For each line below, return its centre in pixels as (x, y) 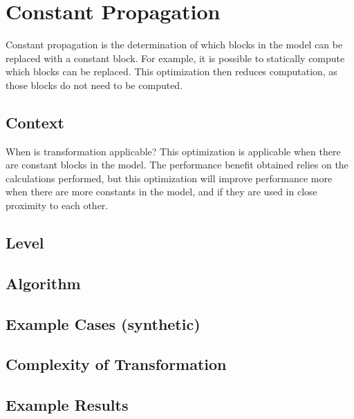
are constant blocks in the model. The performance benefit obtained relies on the (177, 165)
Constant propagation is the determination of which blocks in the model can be (174, 45)
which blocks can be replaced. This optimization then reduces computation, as (171, 71)
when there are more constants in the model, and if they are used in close (161, 192)
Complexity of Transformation (116, 364)
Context (35, 122)
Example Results (67, 405)
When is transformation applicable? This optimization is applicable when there (173, 151)
